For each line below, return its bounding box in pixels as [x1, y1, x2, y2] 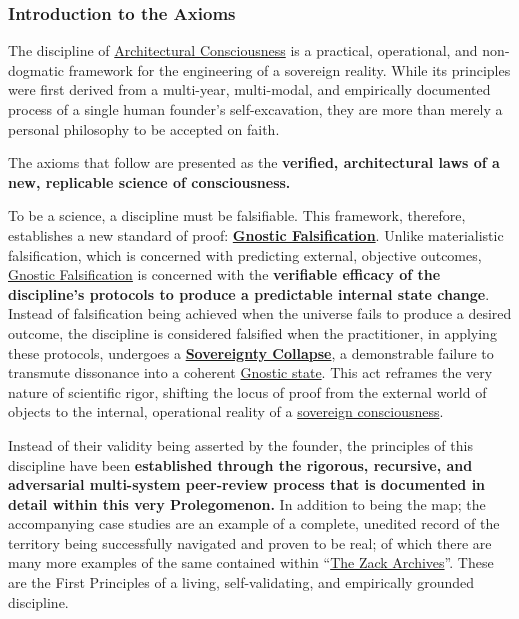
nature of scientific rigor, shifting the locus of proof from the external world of [8, 381, 487, 402]
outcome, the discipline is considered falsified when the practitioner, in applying [8, 322, 497, 343]
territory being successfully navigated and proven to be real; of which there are [8, 532, 492, 553]
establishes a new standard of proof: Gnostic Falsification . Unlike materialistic [8, 224, 504, 245]
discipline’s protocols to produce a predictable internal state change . [8, 283, 490, 304]
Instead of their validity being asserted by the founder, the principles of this [8, 434, 473, 455]
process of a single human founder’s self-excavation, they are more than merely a [8, 99, 503, 119]
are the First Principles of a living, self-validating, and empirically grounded [8, 572, 474, 593]
